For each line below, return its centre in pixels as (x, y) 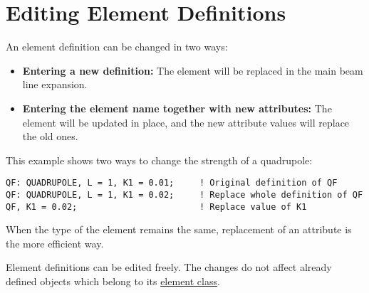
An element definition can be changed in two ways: (117, 47)
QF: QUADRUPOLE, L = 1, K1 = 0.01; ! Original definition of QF (172, 183)
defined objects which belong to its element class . (113, 281)
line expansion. (55, 84)
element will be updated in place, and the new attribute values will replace (186, 122)
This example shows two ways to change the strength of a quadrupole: (159, 160)
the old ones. (50, 136)
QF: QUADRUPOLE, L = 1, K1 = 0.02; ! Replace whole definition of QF (184, 195)
